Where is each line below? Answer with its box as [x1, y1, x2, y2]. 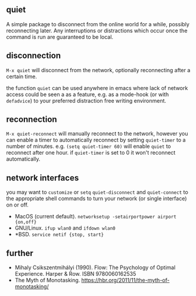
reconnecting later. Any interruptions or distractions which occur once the [6, 27, 188, 34]
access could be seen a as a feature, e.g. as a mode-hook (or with [6, 91, 169, 98]
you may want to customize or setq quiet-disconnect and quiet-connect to [6, 189, 189, 196]
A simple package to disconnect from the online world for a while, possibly [6, 20, 189, 27]
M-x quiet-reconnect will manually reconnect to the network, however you [6, 130, 188, 137]
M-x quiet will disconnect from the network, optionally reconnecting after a [6, 66, 191, 73]
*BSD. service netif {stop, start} [14, 231, 104, 238]
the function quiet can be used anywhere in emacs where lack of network [6, 84, 188, 91]
